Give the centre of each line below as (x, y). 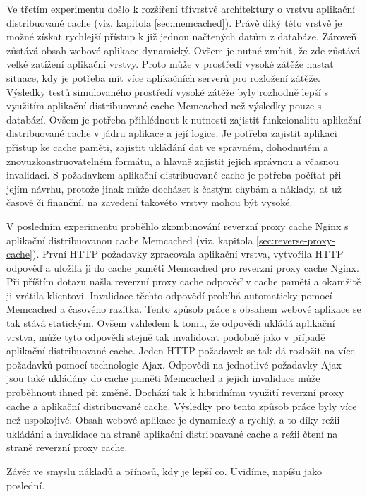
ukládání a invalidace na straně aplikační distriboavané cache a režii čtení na (172, 433)
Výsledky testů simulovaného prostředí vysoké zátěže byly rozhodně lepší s (168, 91)
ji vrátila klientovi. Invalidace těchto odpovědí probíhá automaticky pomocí (169, 295)
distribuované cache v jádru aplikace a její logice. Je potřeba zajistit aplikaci (172, 133)
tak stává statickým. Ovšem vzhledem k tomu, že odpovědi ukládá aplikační (171, 323)
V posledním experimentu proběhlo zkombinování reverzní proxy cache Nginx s (178, 226)
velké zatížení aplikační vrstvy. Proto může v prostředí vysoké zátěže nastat (170, 64)
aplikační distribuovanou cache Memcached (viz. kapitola (130, 240)
